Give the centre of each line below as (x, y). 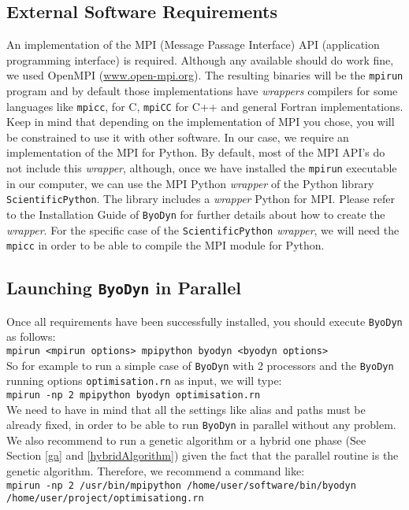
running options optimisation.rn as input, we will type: (144, 381)
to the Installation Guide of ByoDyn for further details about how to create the (196, 214)
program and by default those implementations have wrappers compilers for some (202, 91)
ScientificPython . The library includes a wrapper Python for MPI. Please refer (201, 199)
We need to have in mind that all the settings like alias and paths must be (186, 409)
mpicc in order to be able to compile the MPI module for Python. (165, 245)
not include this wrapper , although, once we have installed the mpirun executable (202, 168)
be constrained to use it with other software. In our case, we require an (178, 137)
